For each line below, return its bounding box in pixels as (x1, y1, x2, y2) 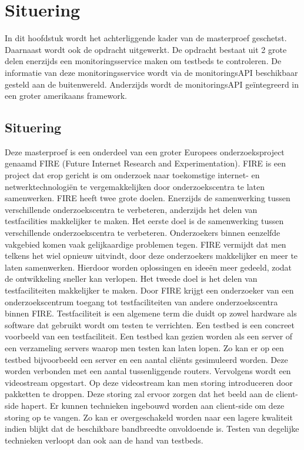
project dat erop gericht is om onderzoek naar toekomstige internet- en (5, 169, 260, 181)
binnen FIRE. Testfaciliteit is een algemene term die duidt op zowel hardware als (5, 307, 297, 319)
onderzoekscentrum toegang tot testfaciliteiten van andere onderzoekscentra (5, 295, 278, 308)
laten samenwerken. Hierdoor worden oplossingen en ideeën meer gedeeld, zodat (5, 261, 292, 273)
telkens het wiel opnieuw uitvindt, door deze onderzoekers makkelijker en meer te (5, 249, 298, 262)
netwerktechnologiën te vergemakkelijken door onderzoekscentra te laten (5, 180, 265, 192)
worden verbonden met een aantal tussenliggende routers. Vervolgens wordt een (5, 365, 291, 377)
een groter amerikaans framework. (5, 89, 127, 102)
